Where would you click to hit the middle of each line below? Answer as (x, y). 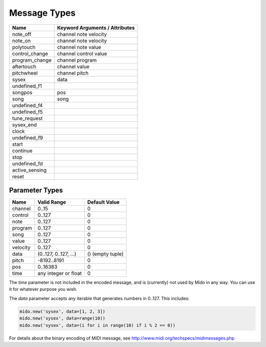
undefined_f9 (28, 138)
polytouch (24, 47)
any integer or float (60, 274)
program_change (32, 60)
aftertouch (24, 67)
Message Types (42, 13)
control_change (30, 53)
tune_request (27, 118)
